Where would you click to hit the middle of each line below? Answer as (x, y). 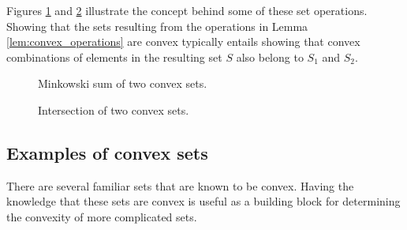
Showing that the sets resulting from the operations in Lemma (157, 26)
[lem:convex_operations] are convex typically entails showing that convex (183, 41)
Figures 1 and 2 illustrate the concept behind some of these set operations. (187, 10)
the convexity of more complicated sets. (102, 216)
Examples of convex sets (107, 152)
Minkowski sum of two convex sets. (123, 83)
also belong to (270, 57)
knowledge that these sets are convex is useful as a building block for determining (203, 201)
